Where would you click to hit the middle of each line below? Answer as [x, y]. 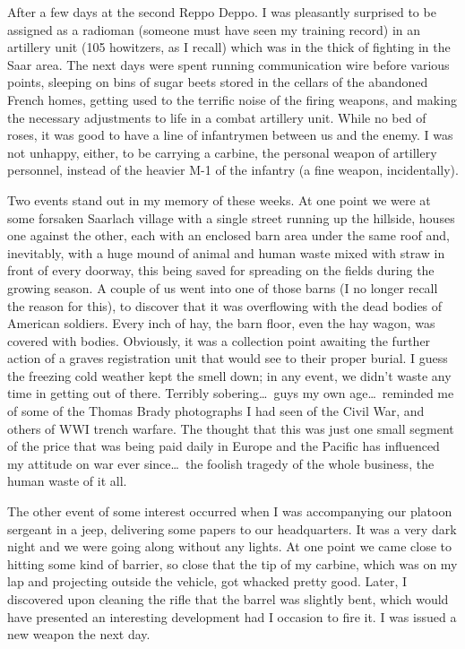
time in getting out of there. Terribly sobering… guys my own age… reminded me [231, 393]
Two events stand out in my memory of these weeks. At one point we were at [219, 199]
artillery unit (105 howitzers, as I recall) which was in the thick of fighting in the [229, 47]
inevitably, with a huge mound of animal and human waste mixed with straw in [226, 252]
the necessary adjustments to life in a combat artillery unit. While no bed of [217, 117]
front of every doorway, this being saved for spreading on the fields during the [221, 270]
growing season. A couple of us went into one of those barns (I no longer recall [223, 287]
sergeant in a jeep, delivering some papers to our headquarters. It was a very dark [232, 528]
